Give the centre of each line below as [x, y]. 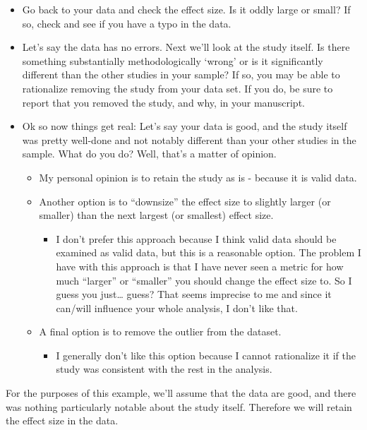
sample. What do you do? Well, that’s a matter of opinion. [149, 154]
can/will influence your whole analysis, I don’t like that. [177, 307]
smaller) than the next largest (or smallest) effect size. [156, 215]
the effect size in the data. [62, 420]
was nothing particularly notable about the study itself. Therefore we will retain [179, 406]
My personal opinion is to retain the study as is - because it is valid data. [198, 177]
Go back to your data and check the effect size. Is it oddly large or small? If [186, 9]
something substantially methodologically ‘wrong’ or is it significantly [173, 60]
